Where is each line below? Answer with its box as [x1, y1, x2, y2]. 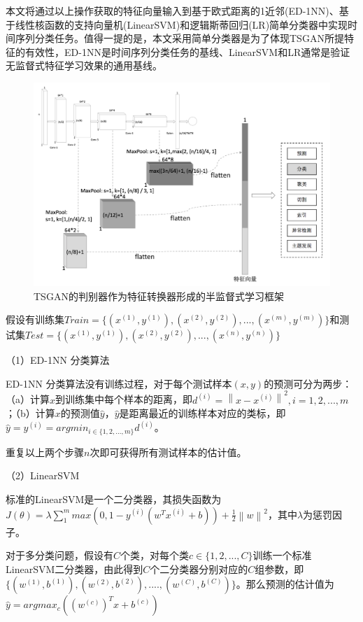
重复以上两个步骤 [6, 444, 84, 459]
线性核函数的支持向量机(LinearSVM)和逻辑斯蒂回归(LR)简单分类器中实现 [15, 17, 348, 31]
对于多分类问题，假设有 [6, 548, 113, 563]
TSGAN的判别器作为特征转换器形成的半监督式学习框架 [34, 288, 284, 303]
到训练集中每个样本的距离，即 [55, 392, 193, 407]
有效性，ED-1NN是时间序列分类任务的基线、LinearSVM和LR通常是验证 [24, 44, 350, 59]
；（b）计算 [6, 406, 55, 420]
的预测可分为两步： [264, 376, 353, 390]
